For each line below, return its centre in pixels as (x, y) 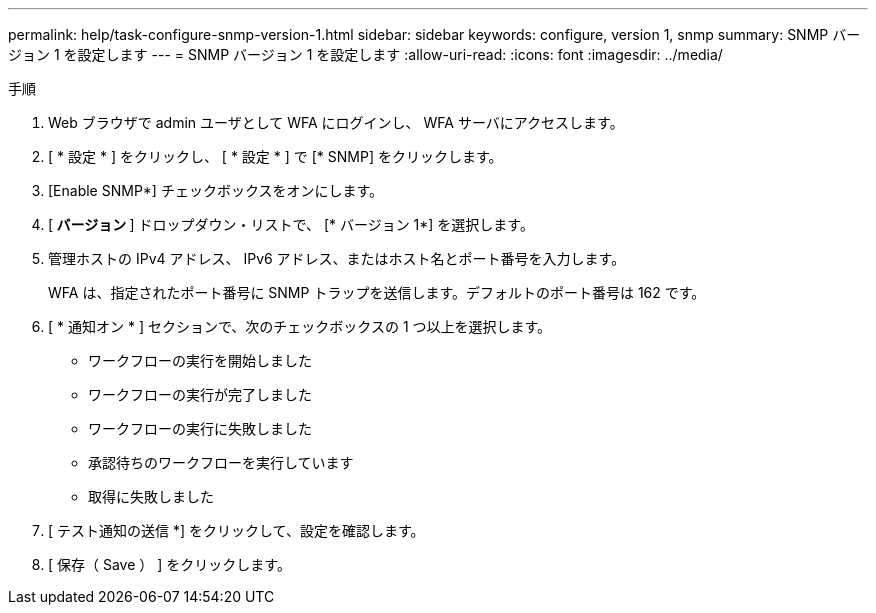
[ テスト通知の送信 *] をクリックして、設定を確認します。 (236, 530)
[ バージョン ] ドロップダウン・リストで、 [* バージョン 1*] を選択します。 (291, 224)
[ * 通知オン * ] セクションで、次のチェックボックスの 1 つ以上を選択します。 (300, 326)
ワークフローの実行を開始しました (200, 360)
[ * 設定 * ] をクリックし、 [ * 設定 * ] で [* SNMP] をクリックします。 (275, 156)
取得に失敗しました (151, 496)
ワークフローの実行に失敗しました (200, 428)
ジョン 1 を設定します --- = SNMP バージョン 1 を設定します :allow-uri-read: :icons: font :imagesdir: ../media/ (365, 54)
